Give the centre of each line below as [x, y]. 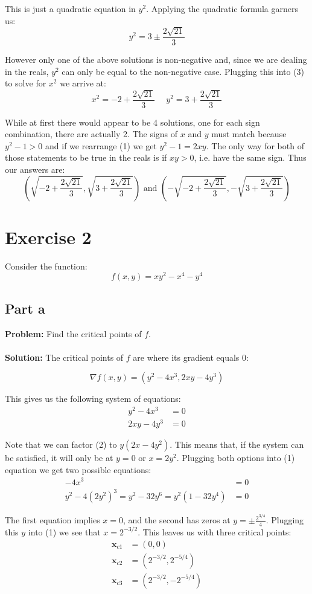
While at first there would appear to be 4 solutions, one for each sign [132, 122]
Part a [25, 308]
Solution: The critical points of [64, 357]
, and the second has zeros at [177, 520]
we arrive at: [83, 83]
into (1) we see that [64, 531]
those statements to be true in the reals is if [86, 157]
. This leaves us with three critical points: [215, 531]
